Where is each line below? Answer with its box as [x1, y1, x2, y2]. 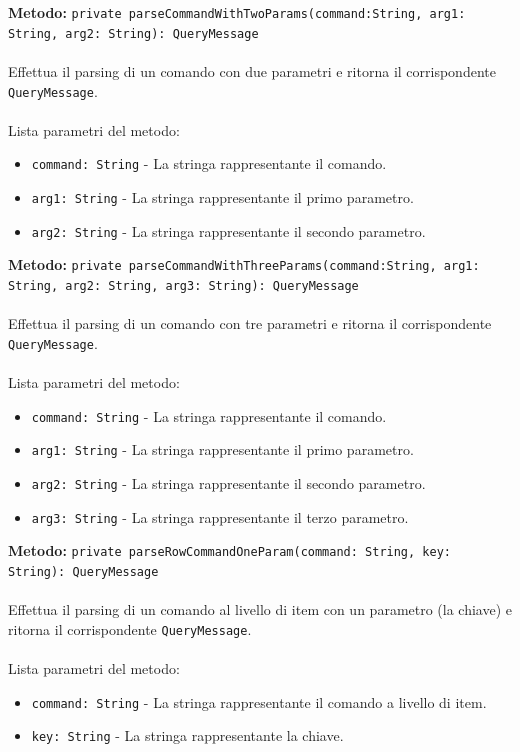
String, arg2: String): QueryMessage [8, 26, 259, 41]
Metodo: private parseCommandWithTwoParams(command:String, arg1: [8, 2, 466, 22]
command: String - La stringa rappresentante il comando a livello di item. [31, 691, 487, 712]
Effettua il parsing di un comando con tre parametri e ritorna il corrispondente [8, 313, 492, 334]
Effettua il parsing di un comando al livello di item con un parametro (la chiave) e [8, 599, 512, 620]
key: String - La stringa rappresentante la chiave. [31, 725, 344, 746]
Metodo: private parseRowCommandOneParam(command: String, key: [8, 540, 451, 561]
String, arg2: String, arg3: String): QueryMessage [8, 278, 359, 293]
